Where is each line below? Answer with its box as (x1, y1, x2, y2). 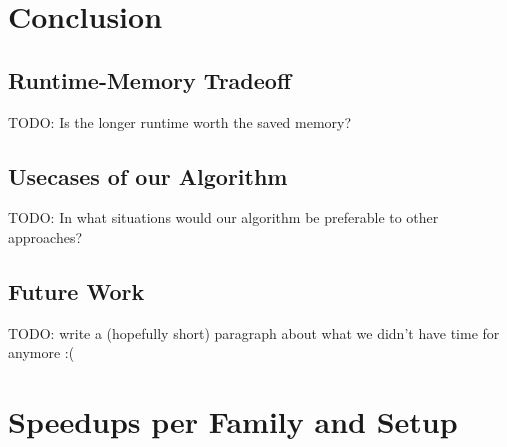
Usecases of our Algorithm (8, 160, 288, 191)
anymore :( (8, 342, 75, 363)
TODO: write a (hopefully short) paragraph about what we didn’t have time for (8, 322, 500, 343)
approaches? (8, 226, 83, 247)
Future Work (8, 275, 145, 306)
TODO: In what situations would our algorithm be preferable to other (8, 207, 439, 228)
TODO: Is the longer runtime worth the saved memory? (8, 111, 352, 132)
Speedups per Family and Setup (8, 401, 458, 442)
